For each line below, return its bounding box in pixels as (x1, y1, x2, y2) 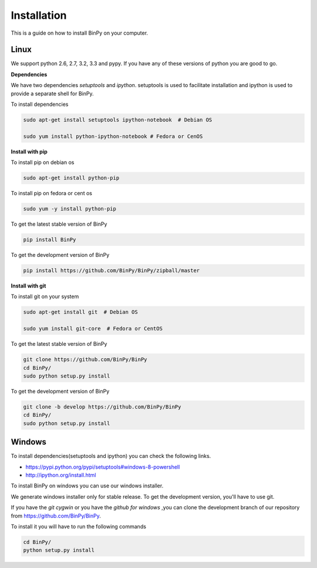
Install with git (11, 282, 46, 289)
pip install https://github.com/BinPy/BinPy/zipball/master (23, 268, 200, 274)
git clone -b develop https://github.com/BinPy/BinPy (23, 403, 181, 410)
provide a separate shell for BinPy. (11, 90, 94, 97)
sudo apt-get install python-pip (23, 175, 120, 182)
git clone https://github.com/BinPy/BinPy (23, 356, 147, 363)
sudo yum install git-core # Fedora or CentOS (23, 325, 163, 332)
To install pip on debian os (11, 159, 75, 166)
